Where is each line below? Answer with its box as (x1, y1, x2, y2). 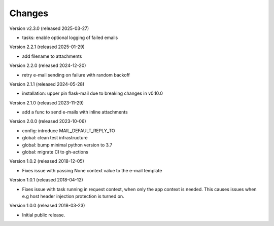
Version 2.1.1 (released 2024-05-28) (9, 81, 85, 87)
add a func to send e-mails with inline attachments (22, 109, 128, 115)
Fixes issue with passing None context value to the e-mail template (22, 167, 162, 173)
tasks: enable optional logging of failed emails (22, 34, 118, 41)
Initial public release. (22, 212, 65, 218)
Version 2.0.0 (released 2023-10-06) (9, 118, 86, 124)
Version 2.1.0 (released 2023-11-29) (9, 99, 84, 106)
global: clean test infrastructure (22, 135, 88, 141)
